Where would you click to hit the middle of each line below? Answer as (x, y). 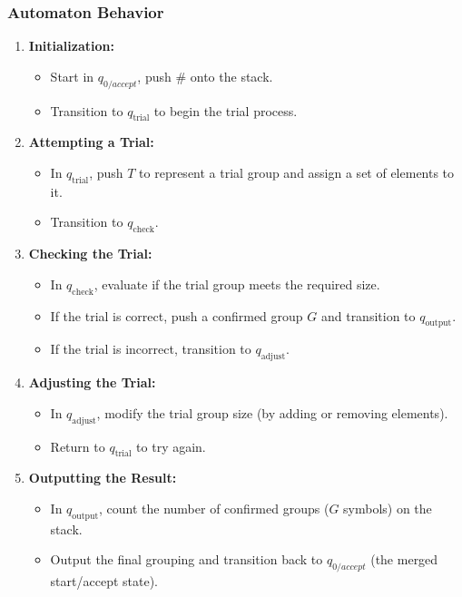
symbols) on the (388, 508)
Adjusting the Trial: (92, 382)
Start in (72, 76)
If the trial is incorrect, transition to (151, 349)
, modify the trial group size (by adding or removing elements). (272, 412)
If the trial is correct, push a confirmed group (177, 315)
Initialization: (71, 46)
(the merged (404, 559)
